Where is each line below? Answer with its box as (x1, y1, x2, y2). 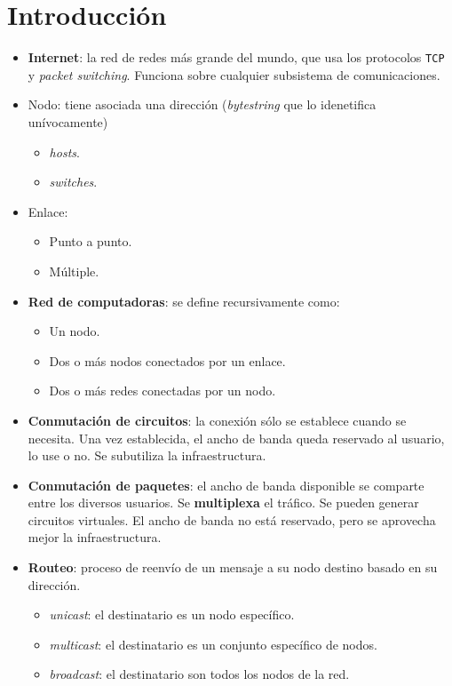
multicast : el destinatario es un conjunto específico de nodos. (49, 634, 377, 653)
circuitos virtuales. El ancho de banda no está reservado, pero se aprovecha (28, 510, 436, 529)
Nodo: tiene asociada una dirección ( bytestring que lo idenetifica (28, 95, 377, 114)
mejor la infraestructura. (28, 528, 162, 546)
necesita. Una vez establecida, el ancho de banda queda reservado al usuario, (28, 428, 445, 447)
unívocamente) (28, 112, 108, 131)
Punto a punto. (49, 232, 132, 251)
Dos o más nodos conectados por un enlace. (49, 351, 286, 370)
